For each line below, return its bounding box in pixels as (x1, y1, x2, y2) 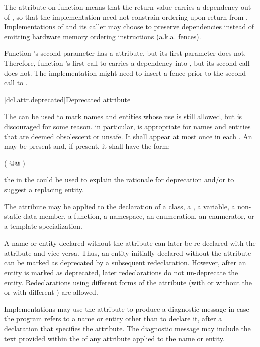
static (4, 211, 21, 221)
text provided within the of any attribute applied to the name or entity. (4, 333, 225, 343)
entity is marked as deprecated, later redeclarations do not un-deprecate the (4, 267, 238, 278)
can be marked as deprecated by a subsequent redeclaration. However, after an (4, 257, 246, 268)
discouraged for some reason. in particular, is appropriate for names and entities (4, 121, 251, 131)
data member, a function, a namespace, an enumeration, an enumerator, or (23, 211, 254, 221)
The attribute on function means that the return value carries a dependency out (4, 2, 251, 12)
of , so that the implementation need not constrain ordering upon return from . (4, 11, 248, 22)
